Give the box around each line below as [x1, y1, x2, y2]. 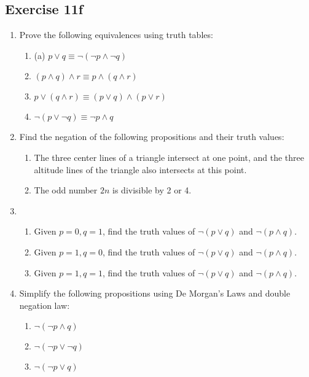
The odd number [34, 184, 98, 196]
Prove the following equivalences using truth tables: [19, 28, 213, 41]
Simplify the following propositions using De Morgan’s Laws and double [19, 287, 291, 300]
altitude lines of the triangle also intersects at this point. [34, 163, 247, 176]
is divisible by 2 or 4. [112, 184, 192, 196]
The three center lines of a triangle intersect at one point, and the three [34, 150, 304, 163]
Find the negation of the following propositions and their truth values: [19, 130, 284, 143]
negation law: [19, 298, 70, 311]
